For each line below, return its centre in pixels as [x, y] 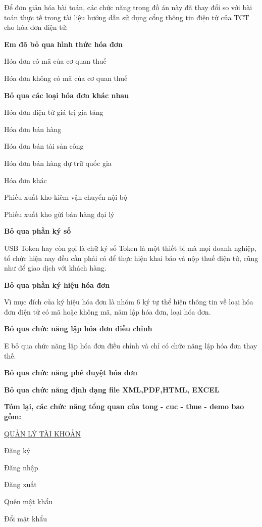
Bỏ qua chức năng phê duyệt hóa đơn [71, 372]
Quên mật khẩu [29, 501]
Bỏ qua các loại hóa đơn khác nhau [67, 95]
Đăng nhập [21, 467]
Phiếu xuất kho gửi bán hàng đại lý [59, 214]
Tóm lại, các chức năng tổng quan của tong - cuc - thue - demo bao [124, 406]
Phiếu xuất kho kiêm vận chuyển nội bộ [66, 197]
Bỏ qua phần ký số [38, 231]
